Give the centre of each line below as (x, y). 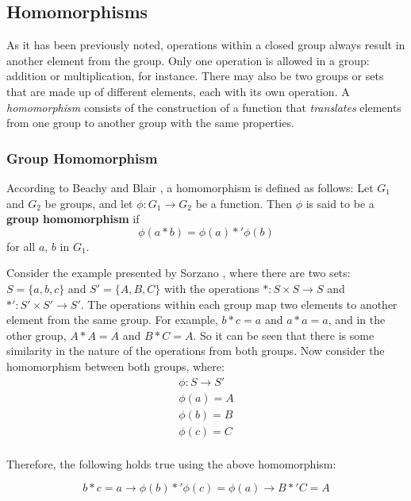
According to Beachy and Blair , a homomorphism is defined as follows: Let (190, 187)
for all (21, 246)
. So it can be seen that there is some (284, 335)
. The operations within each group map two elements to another (239, 304)
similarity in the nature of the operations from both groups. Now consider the (196, 351)
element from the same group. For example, (112, 320)
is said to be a (340, 203)
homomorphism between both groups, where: (115, 366)
